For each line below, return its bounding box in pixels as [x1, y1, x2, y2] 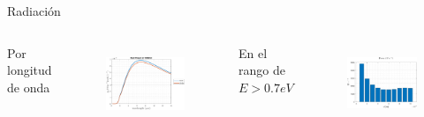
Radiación [7, 2, 61, 19]
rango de [238, 61, 285, 79]
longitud [7, 61, 52, 79]
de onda [7, 77, 50, 96]
